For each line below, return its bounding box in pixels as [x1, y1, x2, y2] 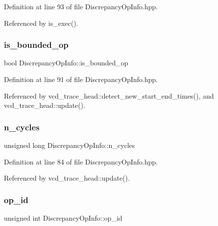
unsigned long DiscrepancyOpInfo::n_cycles [4, 140, 135, 150]
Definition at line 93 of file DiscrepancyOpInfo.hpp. [4, 1, 158, 11]
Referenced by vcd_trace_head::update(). [4, 173, 130, 183]
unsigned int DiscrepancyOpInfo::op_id [4, 213, 122, 223]
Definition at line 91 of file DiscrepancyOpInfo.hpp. [4, 74, 158, 84]
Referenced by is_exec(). [4, 18, 78, 28]
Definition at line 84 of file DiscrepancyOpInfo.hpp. [4, 156, 158, 166]
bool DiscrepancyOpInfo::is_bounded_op [4, 58, 128, 68]
